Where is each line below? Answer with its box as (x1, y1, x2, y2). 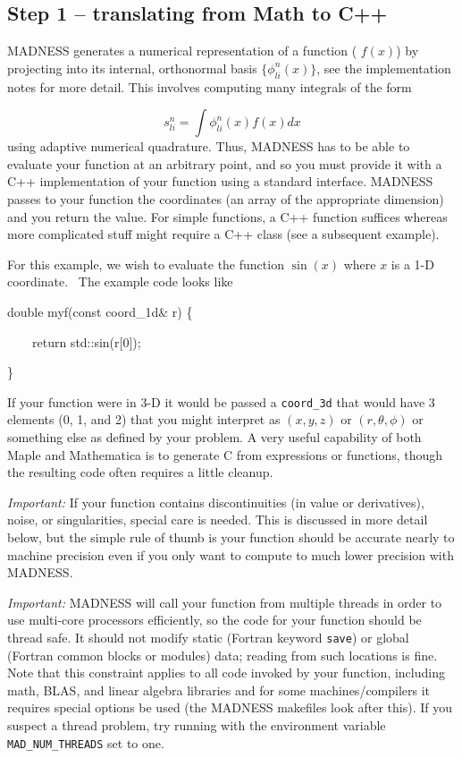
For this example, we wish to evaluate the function (7, 254, 284, 273)
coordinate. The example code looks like (7, 272, 233, 291)
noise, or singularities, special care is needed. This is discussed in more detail (7, 510, 428, 529)
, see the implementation (316, 58, 451, 77)
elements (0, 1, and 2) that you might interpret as (7, 410, 281, 429)
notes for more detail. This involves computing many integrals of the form (7, 77, 412, 96)
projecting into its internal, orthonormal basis (7, 58, 257, 77)
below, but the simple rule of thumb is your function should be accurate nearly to (7, 527, 455, 546)
